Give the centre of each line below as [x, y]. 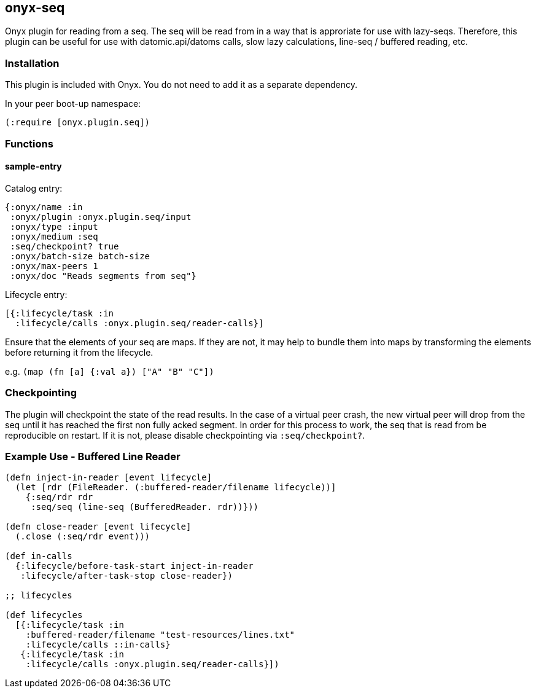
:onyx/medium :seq [54, 236]
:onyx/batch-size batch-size [80, 256]
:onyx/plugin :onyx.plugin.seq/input [101, 217]
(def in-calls [39, 556]
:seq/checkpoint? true [64, 246]
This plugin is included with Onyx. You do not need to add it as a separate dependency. [181, 85]
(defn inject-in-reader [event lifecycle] [109, 478]
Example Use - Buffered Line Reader [93, 456]
